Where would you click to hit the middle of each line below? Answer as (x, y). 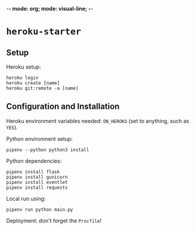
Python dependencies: (34, 161)
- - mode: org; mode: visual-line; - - (50, 9)
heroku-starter (44, 32)
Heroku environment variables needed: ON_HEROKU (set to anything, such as (98, 121)
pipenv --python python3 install (48, 150)
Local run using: (26, 198)
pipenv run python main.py (40, 209)
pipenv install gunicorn (37, 177)
